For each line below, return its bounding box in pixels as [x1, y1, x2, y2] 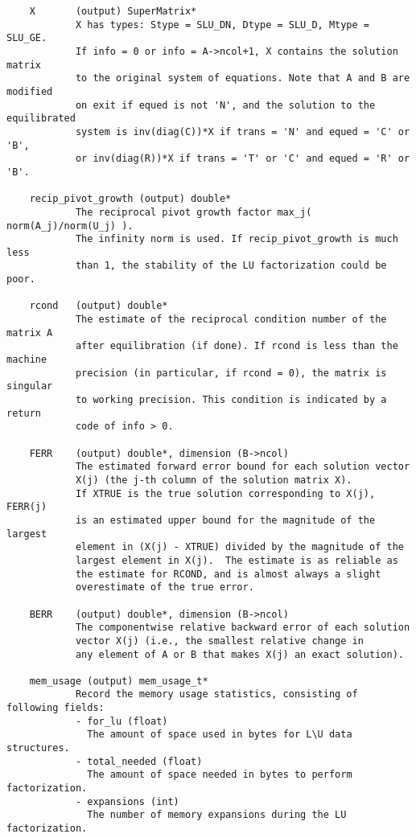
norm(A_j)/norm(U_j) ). [6, 220, 134, 232]
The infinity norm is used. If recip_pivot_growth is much [75, 233, 398, 245]
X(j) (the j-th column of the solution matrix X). [75, 474, 352, 486]
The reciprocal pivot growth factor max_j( [75, 206, 312, 218]
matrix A [6, 327, 53, 339]
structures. [6, 742, 70, 754]
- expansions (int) [75, 795, 179, 807]
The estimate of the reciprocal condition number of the [75, 314, 387, 326]
